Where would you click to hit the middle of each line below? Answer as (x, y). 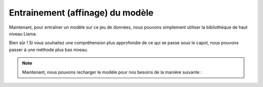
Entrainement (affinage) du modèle (81, 13)
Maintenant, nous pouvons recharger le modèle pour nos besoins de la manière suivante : (112, 72)
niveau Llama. (23, 34)
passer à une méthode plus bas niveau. (48, 50)
